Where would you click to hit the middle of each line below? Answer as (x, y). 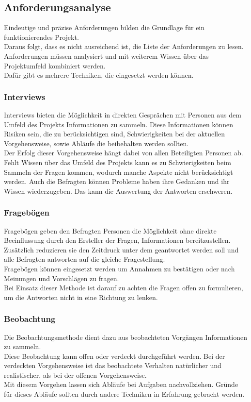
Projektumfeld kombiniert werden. (55, 65)
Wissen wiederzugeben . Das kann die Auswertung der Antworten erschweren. (118, 191)
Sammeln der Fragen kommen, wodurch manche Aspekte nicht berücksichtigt (118, 172)
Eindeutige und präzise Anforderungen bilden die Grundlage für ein (104, 27)
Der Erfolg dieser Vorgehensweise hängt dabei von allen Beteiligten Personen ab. (124, 153)
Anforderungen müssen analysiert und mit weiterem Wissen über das (106, 56)
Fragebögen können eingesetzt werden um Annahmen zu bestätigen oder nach (119, 268)
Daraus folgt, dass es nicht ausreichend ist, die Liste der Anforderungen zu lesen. (124, 46)
